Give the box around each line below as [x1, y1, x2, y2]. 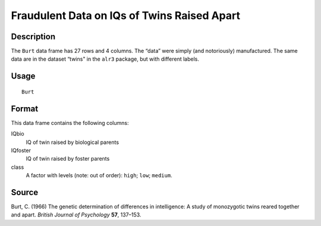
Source [11, 187, 39, 197]
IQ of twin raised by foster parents [26, 155, 110, 162]
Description [11, 32, 56, 42]
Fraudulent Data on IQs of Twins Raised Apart [11, 9, 241, 22]
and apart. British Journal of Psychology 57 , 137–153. [11, 211, 141, 218]
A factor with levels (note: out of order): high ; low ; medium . [26, 172, 172, 179]
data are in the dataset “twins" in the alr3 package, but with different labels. [11, 55, 199, 62]
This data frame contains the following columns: [11, 119, 129, 126]
